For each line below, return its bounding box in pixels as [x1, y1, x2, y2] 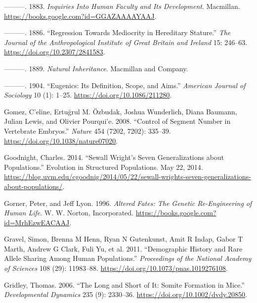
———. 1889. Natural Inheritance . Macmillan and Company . [4, 63, 188, 73]
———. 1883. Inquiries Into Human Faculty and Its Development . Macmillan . [4, 1, 240, 11]
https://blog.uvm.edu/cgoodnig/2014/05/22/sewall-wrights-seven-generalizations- [4, 171, 251, 182]
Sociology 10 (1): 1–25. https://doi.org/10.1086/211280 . [4, 90, 172, 100]
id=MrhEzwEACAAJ [4, 217, 70, 227]
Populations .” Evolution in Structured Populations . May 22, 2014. [4, 161, 203, 172]
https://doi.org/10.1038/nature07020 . [4, 135, 118, 146]
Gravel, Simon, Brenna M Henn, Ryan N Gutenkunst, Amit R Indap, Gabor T [4, 234, 243, 244]
